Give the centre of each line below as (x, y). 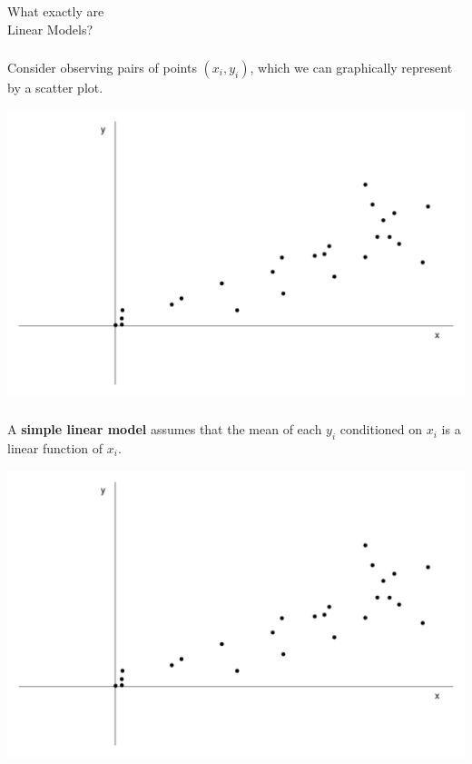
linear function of (55, 447)
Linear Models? (50, 29)
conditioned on (381, 429)
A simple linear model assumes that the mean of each (165, 429)
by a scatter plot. (55, 88)
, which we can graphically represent (351, 68)
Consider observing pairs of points (102, 68)
